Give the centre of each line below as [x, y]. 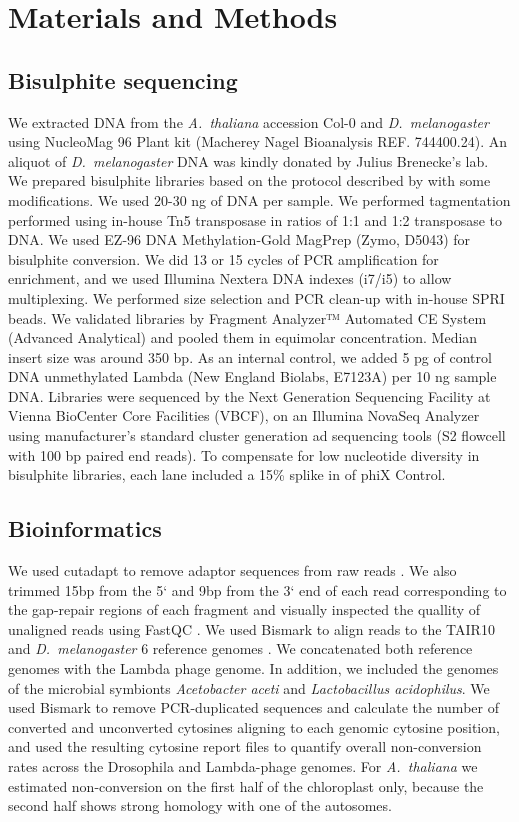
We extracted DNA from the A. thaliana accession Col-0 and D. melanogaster [248, 121]
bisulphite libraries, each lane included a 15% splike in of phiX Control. [227, 474]
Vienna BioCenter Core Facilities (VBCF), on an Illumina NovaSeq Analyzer [244, 415]
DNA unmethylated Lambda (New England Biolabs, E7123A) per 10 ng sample [252, 376]
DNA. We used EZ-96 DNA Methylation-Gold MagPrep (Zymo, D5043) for [239, 239]
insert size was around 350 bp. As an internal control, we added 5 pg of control [250, 356]
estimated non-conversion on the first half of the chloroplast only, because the [246, 785]
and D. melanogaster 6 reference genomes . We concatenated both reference [240, 648]
